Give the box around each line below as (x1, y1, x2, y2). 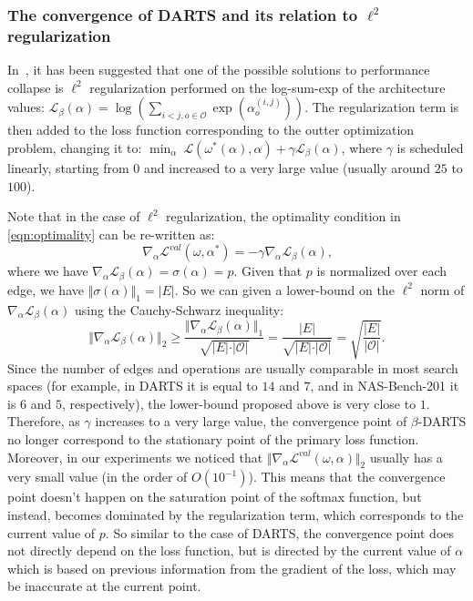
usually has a (369, 447, 443, 466)
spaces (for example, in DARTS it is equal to (7, 376, 258, 395)
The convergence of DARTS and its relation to (7, 3, 358, 25)
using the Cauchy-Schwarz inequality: (74, 300, 284, 319)
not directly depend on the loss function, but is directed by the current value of (7, 541, 451, 560)
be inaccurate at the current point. (7, 576, 201, 596)
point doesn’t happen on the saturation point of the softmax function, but (7, 487, 422, 506)
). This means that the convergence (248, 467, 446, 486)
